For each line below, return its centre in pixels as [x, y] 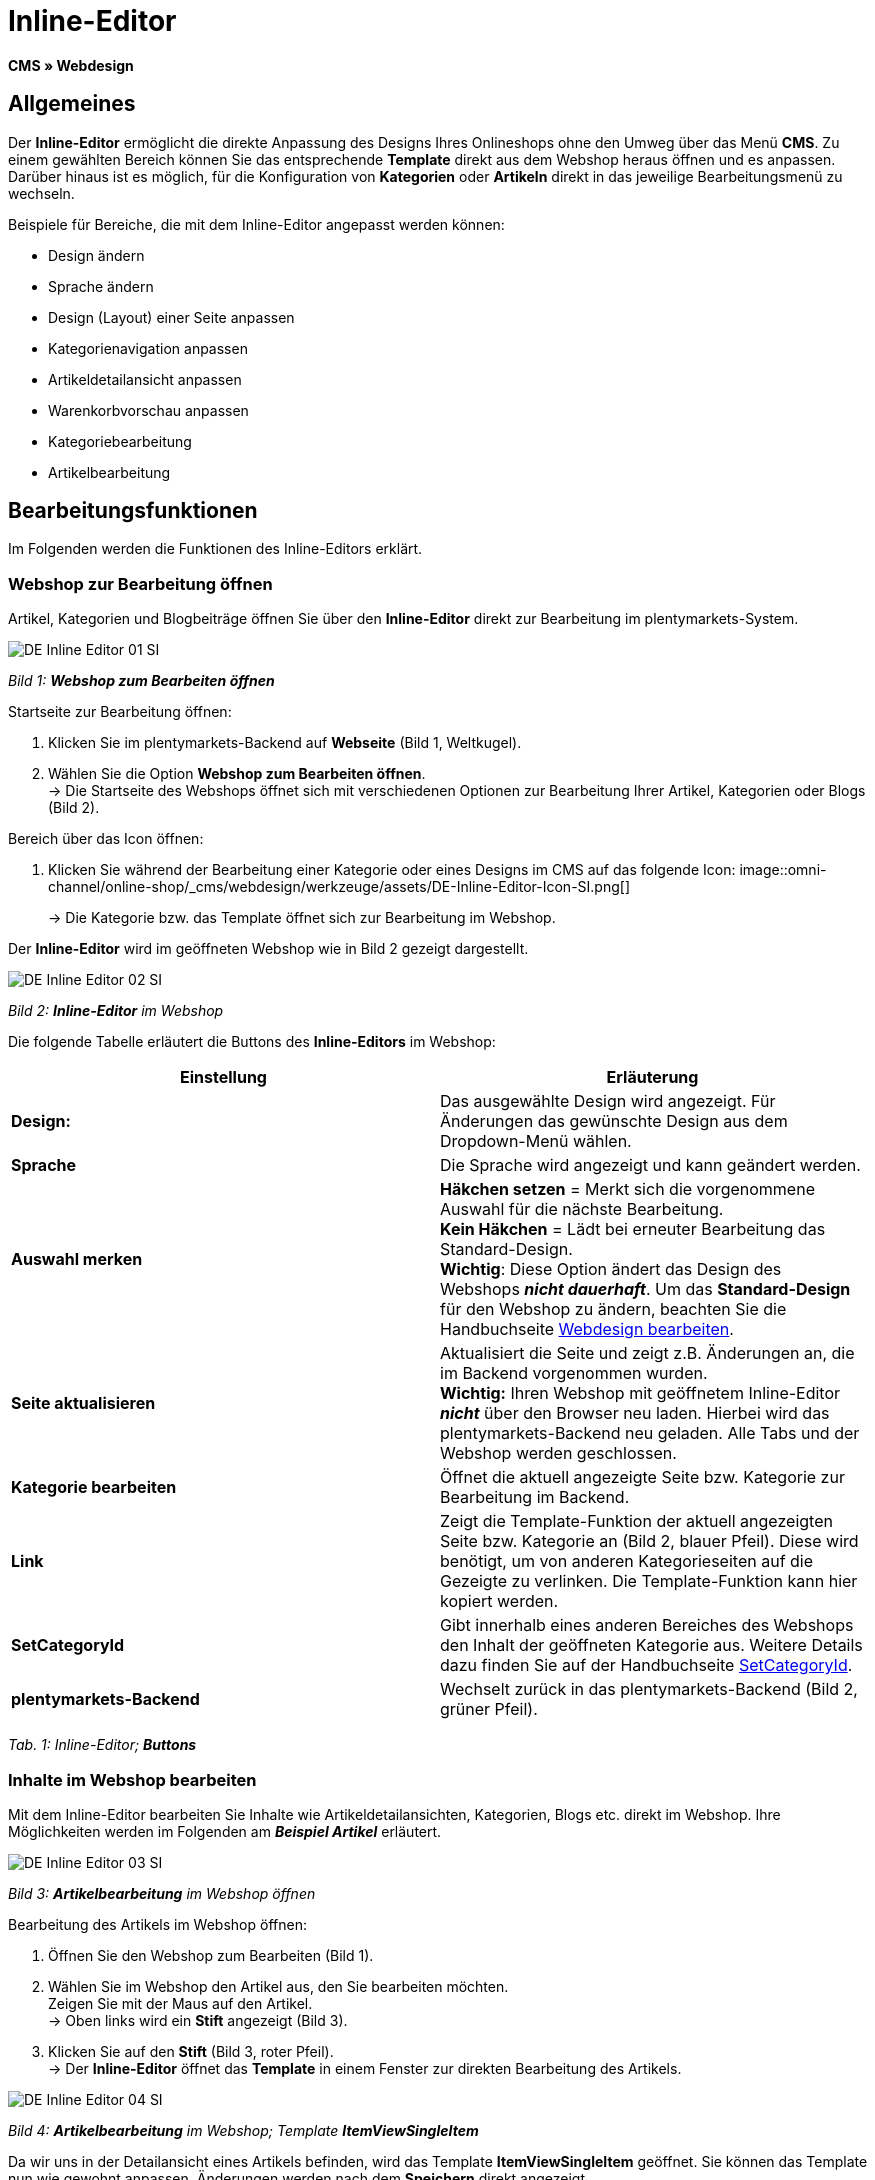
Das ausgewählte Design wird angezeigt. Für [608, 1101]
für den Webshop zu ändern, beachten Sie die [613, 1309]
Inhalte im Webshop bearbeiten [132, 1779]
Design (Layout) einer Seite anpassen [171, 317]
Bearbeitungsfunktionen [133, 511]
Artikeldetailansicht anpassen [145, 379]
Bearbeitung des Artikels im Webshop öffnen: [157, 1924]
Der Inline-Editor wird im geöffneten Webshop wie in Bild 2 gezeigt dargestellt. [268, 949]
